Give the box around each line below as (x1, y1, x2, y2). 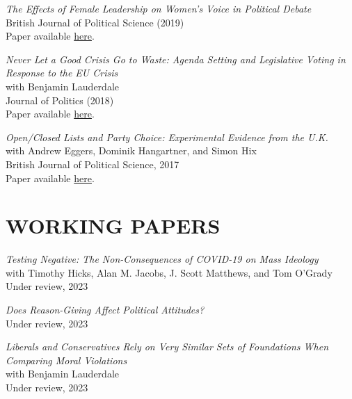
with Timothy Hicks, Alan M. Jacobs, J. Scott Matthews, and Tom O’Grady (6, 265, 333, 279)
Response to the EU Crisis (6, 65, 118, 80)
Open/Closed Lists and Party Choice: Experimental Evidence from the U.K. (6, 129, 328, 144)
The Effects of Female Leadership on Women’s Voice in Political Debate (6, 1, 312, 15)
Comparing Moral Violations (6, 352, 127, 367)
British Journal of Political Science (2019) (6, 15, 184, 29)
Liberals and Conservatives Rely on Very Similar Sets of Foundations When (6, 339, 329, 354)
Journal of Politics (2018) (6, 92, 114, 107)
